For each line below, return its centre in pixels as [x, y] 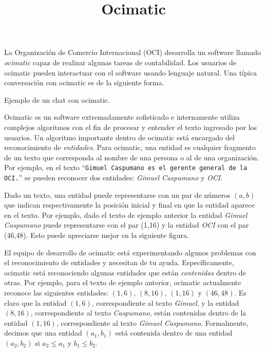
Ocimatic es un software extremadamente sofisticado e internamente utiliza [122, 117]
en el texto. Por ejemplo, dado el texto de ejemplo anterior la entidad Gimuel [126, 215]
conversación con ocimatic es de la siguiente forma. [84, 82]
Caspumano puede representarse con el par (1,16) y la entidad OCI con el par [127, 225]
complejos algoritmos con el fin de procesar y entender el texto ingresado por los [131, 127]
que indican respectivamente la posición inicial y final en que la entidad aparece [129, 205]
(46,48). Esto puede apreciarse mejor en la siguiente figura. [97, 235]
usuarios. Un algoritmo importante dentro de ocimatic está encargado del [119, 137]
